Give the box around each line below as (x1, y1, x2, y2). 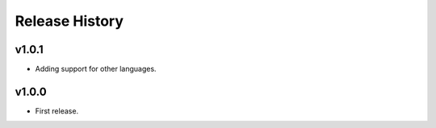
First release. (35, 105, 79, 116)
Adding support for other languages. (35, 64, 157, 74)
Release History (15, 12, 124, 30)
